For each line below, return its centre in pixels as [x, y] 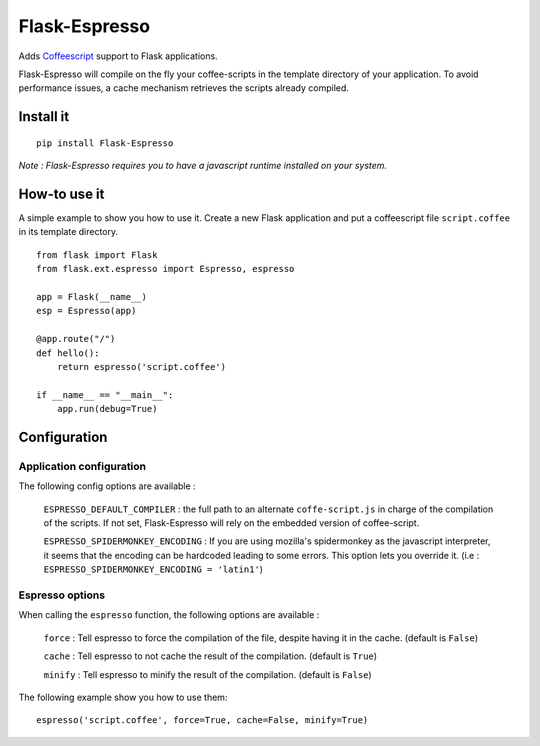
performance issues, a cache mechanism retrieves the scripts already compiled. [184, 88]
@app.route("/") [76, 339]
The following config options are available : [107, 486]
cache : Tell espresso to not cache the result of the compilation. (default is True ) [210, 656]
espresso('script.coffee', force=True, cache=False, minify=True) [202, 720]
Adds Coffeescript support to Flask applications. [118, 56]
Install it [44, 116]
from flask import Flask [97, 254]
